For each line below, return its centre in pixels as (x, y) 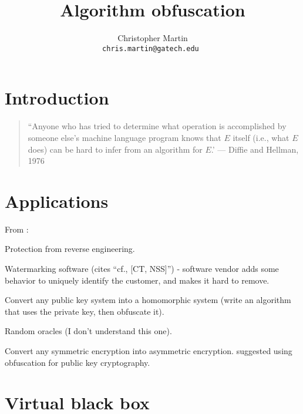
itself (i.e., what (261, 137)
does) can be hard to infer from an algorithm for (115, 149)
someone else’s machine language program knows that (124, 137)
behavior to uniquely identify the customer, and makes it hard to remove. (137, 280)
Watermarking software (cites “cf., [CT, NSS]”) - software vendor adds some (142, 268)
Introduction (57, 98)
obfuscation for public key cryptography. (78, 362)
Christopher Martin (153, 38)
